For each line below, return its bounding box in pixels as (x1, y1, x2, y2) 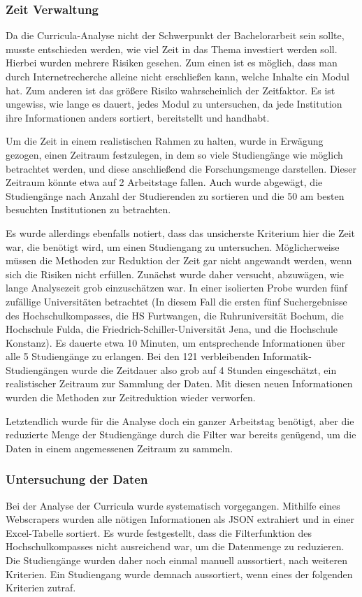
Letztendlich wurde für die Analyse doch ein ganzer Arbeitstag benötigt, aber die (6, 413, 354, 428)
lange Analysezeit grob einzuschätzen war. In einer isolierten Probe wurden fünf (6, 280, 348, 295)
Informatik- (263, 349, 312, 364)
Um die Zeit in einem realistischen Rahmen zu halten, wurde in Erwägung (6, 134, 324, 148)
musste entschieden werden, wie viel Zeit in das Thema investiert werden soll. (6, 41, 338, 56)
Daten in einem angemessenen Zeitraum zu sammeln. (6, 440, 233, 455)
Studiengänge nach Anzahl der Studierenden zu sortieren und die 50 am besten (6, 188, 345, 203)
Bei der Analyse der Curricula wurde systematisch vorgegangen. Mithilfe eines (6, 498, 340, 512)
